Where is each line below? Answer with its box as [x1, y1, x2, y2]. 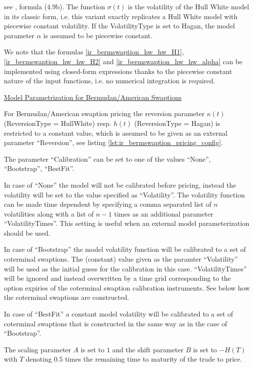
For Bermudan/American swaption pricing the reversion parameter [4, 108, 205, 119]
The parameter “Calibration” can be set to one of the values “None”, [4, 153, 211, 164]
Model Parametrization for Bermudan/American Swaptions [4, 92, 182, 102]
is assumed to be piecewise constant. [43, 30, 153, 40]
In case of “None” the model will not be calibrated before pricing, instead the [4, 179, 236, 190]
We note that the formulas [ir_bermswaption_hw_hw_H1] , [4, 47, 184, 57]
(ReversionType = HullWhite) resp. [4, 118, 112, 128]
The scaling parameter [4, 344, 71, 354]
